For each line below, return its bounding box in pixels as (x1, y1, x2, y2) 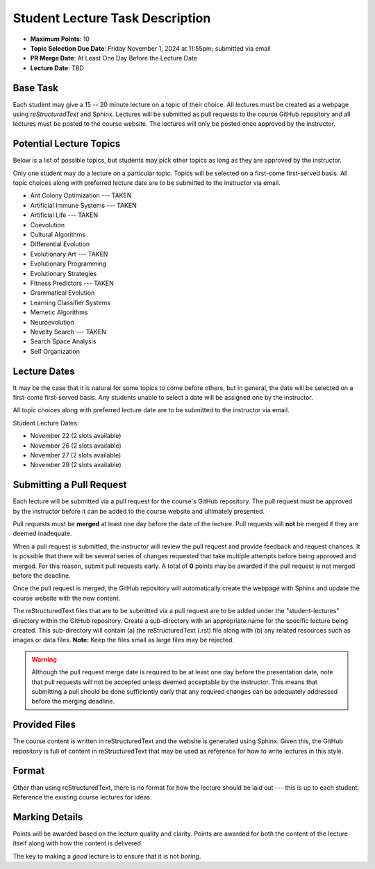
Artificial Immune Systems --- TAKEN (30, 201, 137, 209)
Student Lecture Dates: (12, 419, 79, 427)
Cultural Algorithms (30, 230, 86, 239)
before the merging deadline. (31, 697, 115, 706)
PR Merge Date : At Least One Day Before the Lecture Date (30, 54, 198, 63)
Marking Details (12, 811, 83, 823)
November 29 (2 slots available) (30, 461, 122, 469)
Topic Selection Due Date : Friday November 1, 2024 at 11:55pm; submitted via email (30, 44, 271, 52)
